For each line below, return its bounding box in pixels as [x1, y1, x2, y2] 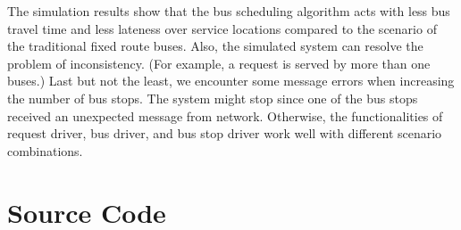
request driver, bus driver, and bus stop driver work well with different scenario [7, 124, 442, 143]
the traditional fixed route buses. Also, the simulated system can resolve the [7, 37, 423, 55]
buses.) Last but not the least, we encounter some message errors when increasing [7, 71, 455, 90]
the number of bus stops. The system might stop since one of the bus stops [7, 88, 418, 107]
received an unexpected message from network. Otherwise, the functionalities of [7, 106, 443, 125]
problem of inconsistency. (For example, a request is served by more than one [7, 53, 431, 72]
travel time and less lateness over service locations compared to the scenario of [7, 19, 437, 37]
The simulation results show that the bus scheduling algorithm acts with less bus [7, 2, 450, 20]
